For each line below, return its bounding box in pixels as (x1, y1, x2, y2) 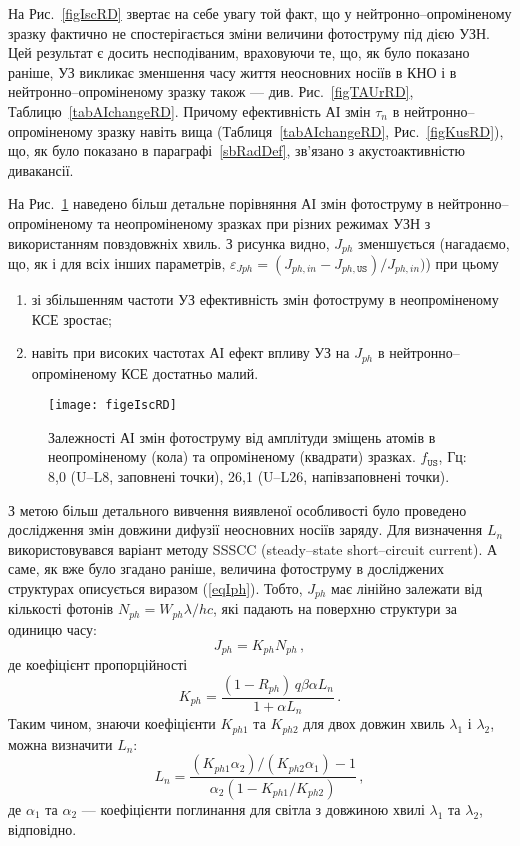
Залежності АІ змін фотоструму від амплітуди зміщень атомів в (48, 426, 436, 447)
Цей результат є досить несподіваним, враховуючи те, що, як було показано (8, 42, 470, 63)
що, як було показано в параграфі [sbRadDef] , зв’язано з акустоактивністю (8, 140, 465, 161)
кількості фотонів (8, 598, 114, 619)
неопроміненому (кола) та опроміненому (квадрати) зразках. (48, 446, 416, 467)
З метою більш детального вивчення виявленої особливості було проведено (8, 499, 467, 520)
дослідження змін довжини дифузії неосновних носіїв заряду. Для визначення (8, 519, 483, 540)
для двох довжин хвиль (303, 713, 445, 734)
